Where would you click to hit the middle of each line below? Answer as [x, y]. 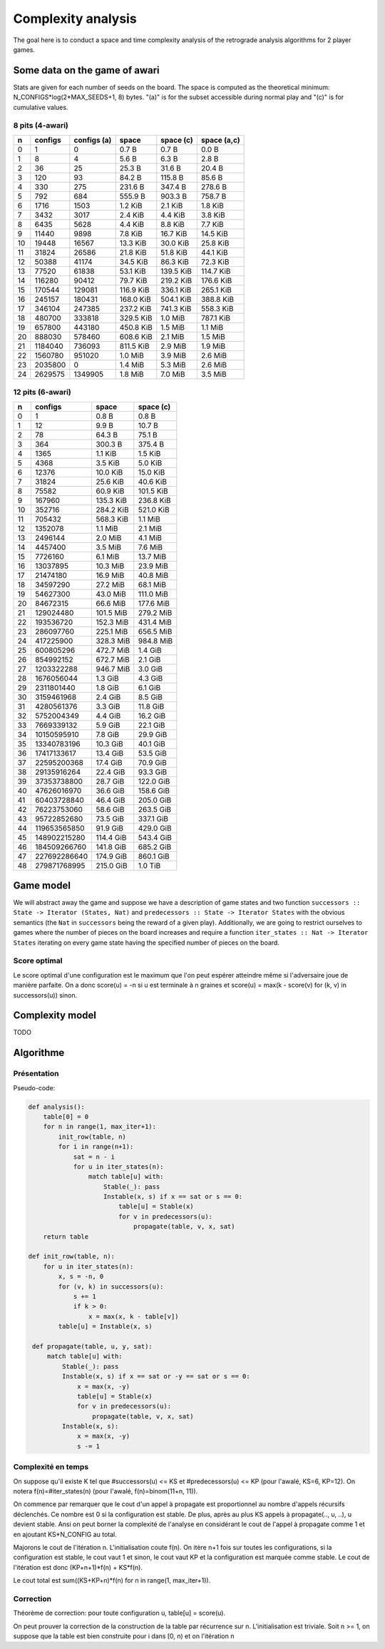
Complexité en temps [51, 1467]
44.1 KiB [214, 252]
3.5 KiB [108, 462]
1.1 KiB [106, 453]
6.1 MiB [108, 557]
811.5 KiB [134, 346]
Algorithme [39, 1053]
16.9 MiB [110, 575]
